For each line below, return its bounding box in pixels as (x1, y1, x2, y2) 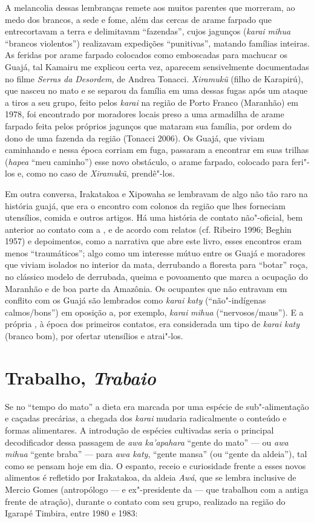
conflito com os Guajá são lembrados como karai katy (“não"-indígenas (5, 294, 266, 307)
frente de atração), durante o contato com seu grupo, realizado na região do (5, 495, 286, 507)
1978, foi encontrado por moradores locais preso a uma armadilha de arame (5, 108, 284, 120)
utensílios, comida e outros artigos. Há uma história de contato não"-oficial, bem (5, 211, 303, 224)
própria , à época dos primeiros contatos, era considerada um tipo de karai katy (5, 317, 300, 330)
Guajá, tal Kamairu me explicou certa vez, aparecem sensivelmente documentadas (5, 60, 309, 73)
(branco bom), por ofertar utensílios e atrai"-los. (5, 330, 183, 342)
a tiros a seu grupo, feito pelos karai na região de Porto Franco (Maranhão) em (5, 96, 298, 108)
